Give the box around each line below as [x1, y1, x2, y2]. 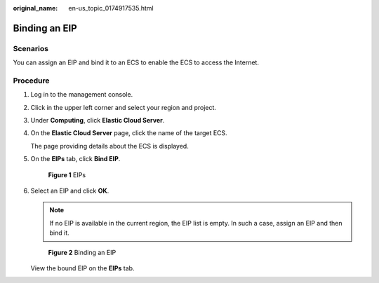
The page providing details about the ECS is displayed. [30, 141, 189, 150]
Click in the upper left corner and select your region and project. [30, 103, 217, 111]
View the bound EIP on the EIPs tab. [30, 263, 135, 272]
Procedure [13, 76, 50, 85]
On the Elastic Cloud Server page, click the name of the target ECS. [30, 129, 227, 137]
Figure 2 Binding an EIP [48, 248, 117, 256]
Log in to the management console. [30, 90, 133, 99]
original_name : [13, 4, 58, 12]
